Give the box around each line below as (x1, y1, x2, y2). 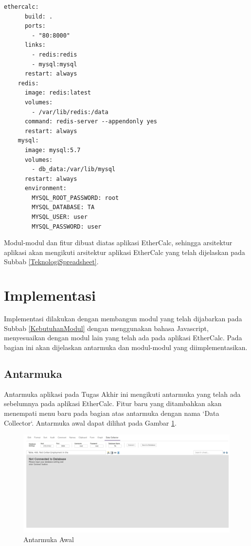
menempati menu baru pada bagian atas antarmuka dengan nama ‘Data (4, 408, 219, 418)
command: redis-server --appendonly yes (24, 118, 157, 125)
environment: (24, 185, 67, 192)
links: (24, 41, 46, 49)
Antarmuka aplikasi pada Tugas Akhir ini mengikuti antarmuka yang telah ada (4, 389, 241, 399)
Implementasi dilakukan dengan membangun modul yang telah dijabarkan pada (4, 313, 242, 324)
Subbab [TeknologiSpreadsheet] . (4, 256, 99, 267)
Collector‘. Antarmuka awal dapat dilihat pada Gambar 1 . (4, 417, 177, 428)
